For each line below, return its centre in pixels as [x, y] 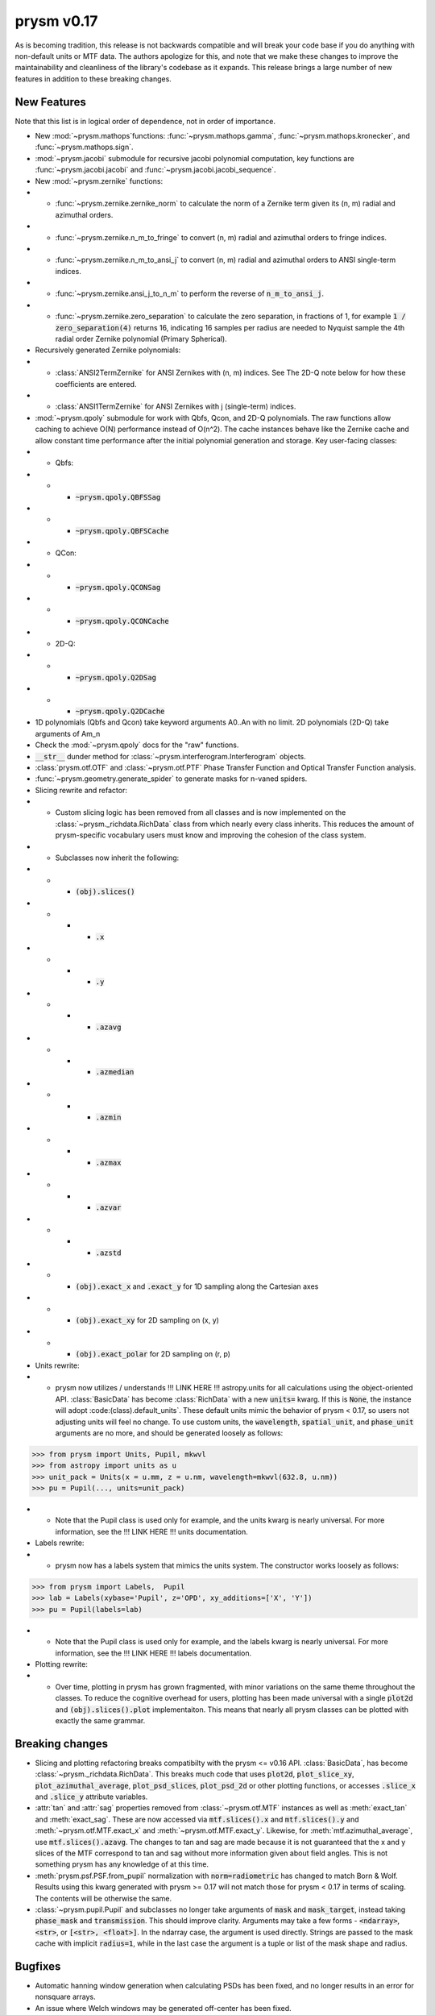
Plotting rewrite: [61, 1664]
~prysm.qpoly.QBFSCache [122, 531]
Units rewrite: [57, 1365]
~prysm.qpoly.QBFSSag [118, 497]
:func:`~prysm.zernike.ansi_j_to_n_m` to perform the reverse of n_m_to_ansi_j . [189, 293]
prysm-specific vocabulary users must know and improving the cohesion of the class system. [211, 835]
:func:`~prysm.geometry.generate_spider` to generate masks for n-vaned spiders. [171, 779]
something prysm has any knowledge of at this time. [122, 1864]
